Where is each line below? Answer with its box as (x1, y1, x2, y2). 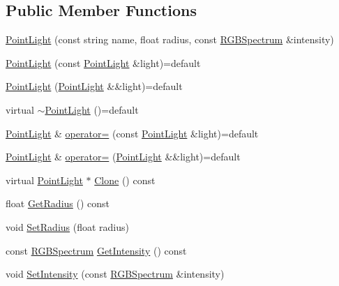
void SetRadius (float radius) (6, 219, 129, 234)
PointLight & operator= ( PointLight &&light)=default (6, 149, 241, 164)
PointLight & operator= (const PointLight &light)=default (6, 126, 259, 140)
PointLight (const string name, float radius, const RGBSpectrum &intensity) (6, 32, 334, 47)
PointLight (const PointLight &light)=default (6, 55, 201, 70)
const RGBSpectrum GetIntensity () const (6, 243, 187, 257)
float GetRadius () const (6, 196, 110, 211)
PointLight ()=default (45, 102, 139, 116)
